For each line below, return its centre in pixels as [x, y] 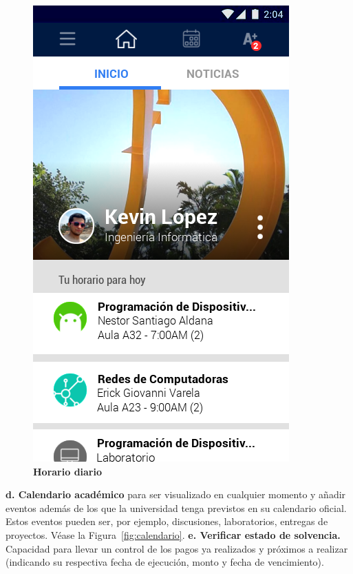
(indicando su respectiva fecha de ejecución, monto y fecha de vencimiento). [165, 562]
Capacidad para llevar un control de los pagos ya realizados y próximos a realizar [177, 548]
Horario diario [68, 471]
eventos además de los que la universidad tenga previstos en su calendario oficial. [176, 508]
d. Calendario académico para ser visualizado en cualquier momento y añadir [176, 494]
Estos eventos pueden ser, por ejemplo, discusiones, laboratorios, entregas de [167, 521]
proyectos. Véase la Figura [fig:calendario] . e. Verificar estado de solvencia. [173, 534]
